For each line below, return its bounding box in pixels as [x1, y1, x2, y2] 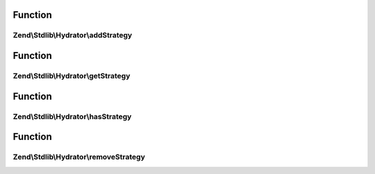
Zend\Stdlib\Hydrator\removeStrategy [12, 153, 145, 162]
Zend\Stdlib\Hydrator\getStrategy [12, 71, 131, 80]
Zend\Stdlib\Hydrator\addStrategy [12, 31, 133, 40]
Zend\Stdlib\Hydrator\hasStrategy [12, 112, 132, 121]
